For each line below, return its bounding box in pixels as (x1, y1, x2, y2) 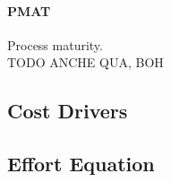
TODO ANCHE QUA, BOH (7, 53, 164, 72)
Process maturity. (7, 35, 103, 54)
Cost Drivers (7, 97, 128, 125)
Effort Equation (7, 150, 155, 178)
